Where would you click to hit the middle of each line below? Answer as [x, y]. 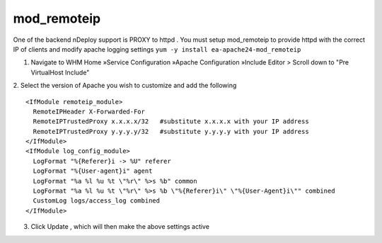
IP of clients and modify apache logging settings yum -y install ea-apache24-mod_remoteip [157, 49]
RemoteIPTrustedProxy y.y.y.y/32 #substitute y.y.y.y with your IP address [171, 131]
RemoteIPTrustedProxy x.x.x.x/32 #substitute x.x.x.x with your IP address [171, 121]
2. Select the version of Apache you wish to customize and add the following [125, 86]
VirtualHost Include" [60, 72]
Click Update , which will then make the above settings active [120, 227]
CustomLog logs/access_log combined [97, 201]
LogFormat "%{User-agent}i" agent [93, 171]
